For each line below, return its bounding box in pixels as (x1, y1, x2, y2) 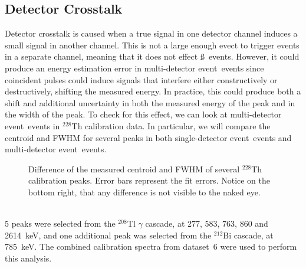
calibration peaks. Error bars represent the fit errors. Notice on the (28, 174, 271, 187)
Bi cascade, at (223, 228, 274, 241)
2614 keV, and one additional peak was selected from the (5, 228, 212, 241)
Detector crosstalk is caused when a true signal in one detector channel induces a (5, 27, 298, 40)
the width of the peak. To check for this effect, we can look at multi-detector (5, 108, 282, 120)
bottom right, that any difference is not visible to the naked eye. (28, 185, 261, 198)
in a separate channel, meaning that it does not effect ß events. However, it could (5, 50, 300, 63)
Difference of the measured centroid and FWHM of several (28, 162, 240, 175)
